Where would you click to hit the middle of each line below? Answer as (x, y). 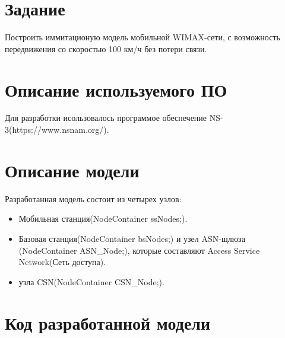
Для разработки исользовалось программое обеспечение (106, 118)
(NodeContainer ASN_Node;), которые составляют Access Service (139, 250)
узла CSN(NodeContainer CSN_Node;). (91, 281)
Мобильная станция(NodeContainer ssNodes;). (103, 219)
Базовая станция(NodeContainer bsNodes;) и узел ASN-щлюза (132, 238)
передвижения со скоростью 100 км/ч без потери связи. (106, 48)
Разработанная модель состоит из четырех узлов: (93, 198)
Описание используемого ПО (116, 89)
